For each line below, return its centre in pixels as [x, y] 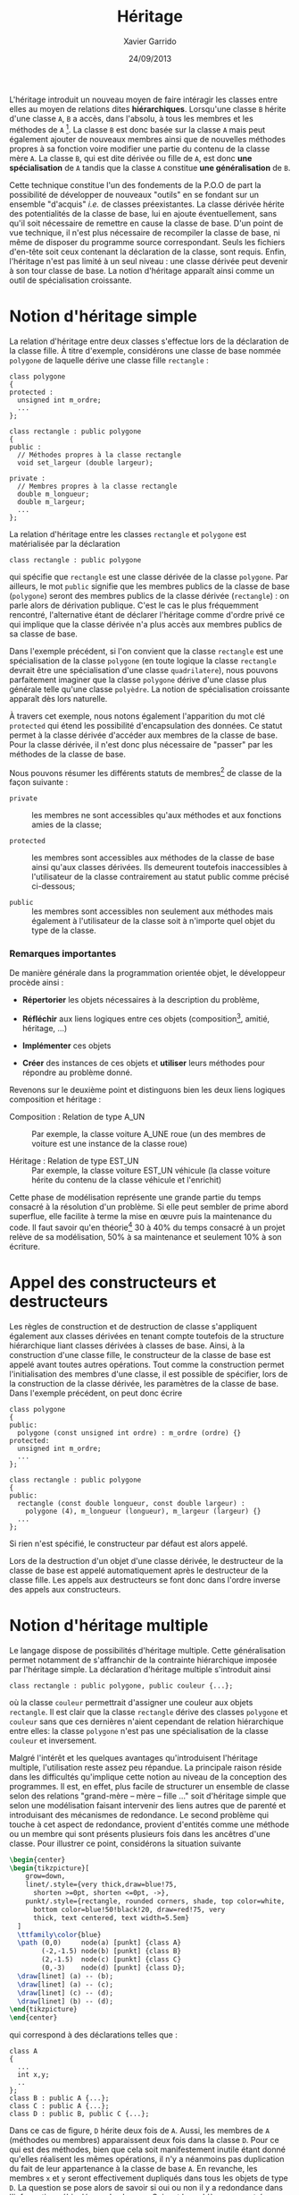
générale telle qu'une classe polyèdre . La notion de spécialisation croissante [149, 689]
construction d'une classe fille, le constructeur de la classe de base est [140, 1354]
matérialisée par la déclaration [65, 543]
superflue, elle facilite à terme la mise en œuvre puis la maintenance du [141, 1217]
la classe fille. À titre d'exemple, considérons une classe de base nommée [145, 350]
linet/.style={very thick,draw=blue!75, [101, 1885]
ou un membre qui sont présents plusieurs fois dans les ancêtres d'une [140, 1833]
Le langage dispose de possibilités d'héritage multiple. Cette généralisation [147, 1650]
